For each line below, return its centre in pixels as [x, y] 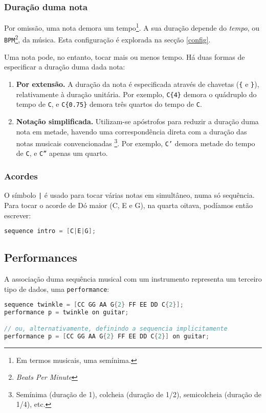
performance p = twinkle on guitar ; [66, 313]
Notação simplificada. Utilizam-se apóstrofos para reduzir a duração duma [137, 121]
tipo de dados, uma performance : [57, 289]
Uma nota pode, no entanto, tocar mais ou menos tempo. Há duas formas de [125, 56]
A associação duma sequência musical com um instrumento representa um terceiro [133, 279]
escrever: [18, 215]
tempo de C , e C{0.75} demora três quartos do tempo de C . [109, 104]
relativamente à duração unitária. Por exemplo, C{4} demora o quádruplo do [136, 94]
